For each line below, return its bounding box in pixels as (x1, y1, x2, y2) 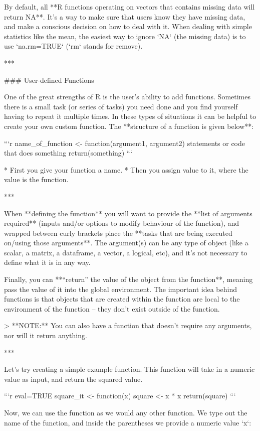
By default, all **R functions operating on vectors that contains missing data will (4, 2, 255, 12)
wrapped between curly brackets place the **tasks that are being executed (4, 227, 232, 238)
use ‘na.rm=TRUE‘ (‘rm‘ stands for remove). (4, 41, 143, 51)
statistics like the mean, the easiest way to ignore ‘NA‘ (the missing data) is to (4, 31, 246, 41)
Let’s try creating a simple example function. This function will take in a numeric (4, 364, 255, 374)
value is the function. (4, 174, 69, 185)
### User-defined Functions (4, 74, 94, 85)
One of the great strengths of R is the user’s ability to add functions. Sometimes (4, 91, 251, 102)
